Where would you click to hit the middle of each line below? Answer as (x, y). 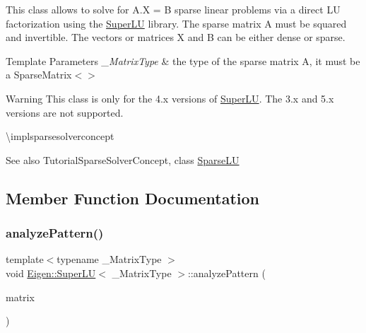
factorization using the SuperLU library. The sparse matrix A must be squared (176, 23)
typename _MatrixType (109, 259)
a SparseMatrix (39, 75)
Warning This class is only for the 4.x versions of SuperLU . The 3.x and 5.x (170, 98)
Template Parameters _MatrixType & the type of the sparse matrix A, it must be (183, 60)
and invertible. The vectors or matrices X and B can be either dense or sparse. (176, 37)
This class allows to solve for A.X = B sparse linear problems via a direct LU (173, 9)
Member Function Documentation (133, 198)
